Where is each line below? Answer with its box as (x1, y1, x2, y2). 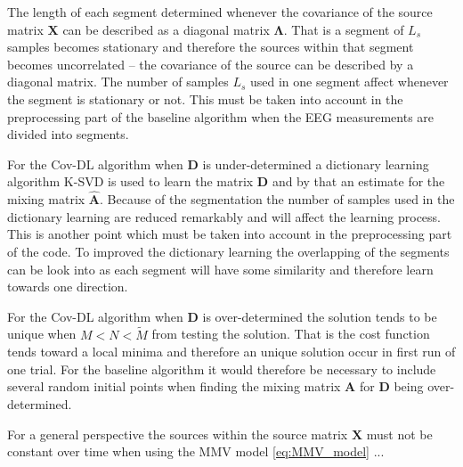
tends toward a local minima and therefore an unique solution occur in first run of (7, 342, 456, 361)
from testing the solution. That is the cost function (151, 324, 430, 343)
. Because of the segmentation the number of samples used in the (100, 190, 455, 209)
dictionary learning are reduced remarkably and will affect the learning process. (7, 207, 441, 225)
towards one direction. (7, 277, 128, 296)
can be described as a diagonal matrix (62, 20, 270, 38)
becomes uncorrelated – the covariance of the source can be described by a (7, 54, 414, 73)
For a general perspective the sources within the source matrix (7, 424, 348, 443)
